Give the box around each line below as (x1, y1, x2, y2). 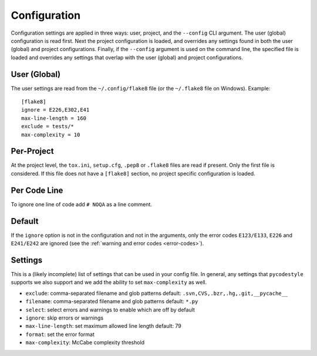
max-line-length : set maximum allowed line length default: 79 (25, 323, 181, 330)
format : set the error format (25, 331, 95, 338)
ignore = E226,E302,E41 (21, 106, 90, 113)
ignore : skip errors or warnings (25, 314, 104, 321)
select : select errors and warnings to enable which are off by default (25, 306, 195, 313)
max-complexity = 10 (21, 131, 80, 138)
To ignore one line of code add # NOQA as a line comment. (11, 200, 153, 208)
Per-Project (11, 146, 54, 156)
